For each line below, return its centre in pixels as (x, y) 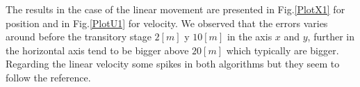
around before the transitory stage (79, 37)
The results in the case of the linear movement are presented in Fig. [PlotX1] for (175, 9)
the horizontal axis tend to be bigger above (97, 50)
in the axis (249, 37)
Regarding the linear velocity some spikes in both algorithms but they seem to (173, 64)
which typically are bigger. (283, 50)
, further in (331, 37)
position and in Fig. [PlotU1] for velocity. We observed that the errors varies (167, 23)
